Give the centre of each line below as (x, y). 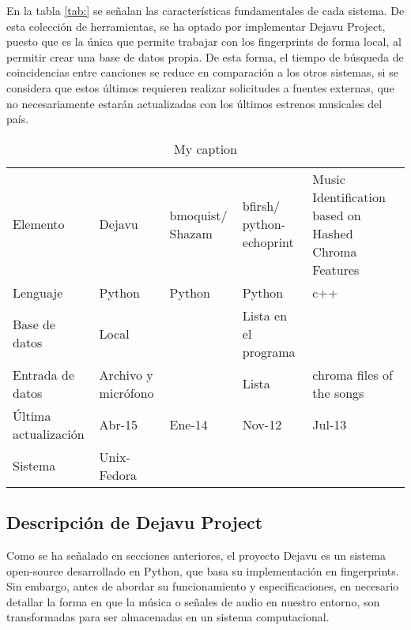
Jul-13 (330, 425)
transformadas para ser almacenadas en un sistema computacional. (168, 617)
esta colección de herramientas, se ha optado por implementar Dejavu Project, (196, 26)
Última (32, 415)
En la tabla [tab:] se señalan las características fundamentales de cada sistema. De (205, 10)
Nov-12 (262, 425)
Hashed (333, 233)
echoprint (268, 242)
